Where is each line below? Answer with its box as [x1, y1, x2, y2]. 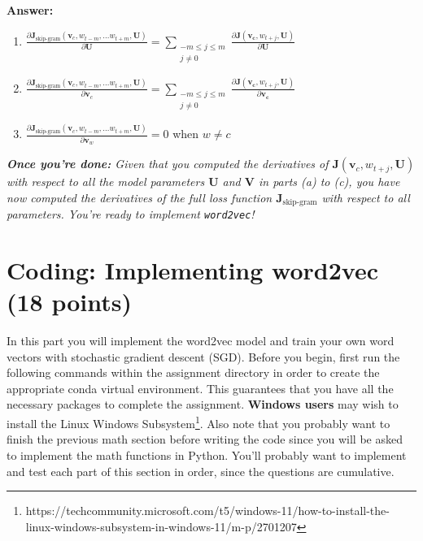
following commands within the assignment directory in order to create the [7, 364, 380, 381]
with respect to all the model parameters [7, 173, 205, 190]
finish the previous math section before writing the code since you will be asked [7, 431, 403, 448]
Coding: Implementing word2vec [7, 253, 378, 286]
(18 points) [7, 285, 133, 318]
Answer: [7, 2, 54, 18]
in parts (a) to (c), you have [258, 173, 400, 190]
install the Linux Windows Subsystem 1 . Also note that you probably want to [7, 413, 390, 431]
